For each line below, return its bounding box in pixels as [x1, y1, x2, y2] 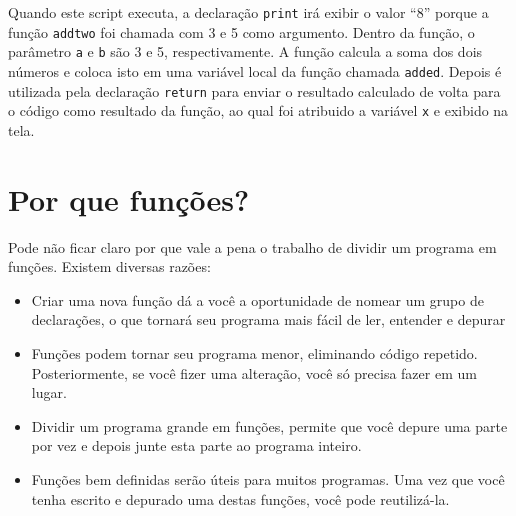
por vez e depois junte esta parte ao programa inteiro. [31, 435, 362, 456]
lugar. [31, 382, 67, 403]
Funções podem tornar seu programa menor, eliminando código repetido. [31, 343, 478, 364]
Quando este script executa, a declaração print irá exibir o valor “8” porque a [8, 2, 489, 22]
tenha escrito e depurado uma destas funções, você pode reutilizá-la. [31, 488, 450, 509]
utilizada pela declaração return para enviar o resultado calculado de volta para [8, 80, 501, 101]
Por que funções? [8, 178, 250, 219]
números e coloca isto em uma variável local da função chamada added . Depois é [8, 60, 502, 81]
